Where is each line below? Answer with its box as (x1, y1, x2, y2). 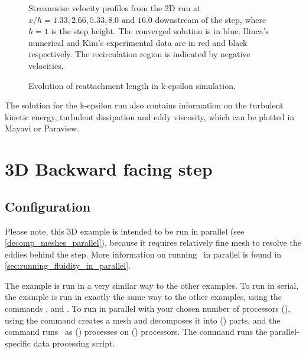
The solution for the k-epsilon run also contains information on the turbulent (5, 99, 284, 111)
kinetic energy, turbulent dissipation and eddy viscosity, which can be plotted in (5, 110, 295, 123)
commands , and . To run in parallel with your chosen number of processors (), (5, 302, 291, 315)
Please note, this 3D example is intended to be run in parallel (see (5, 225, 245, 237)
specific (5, 336, 31, 349)
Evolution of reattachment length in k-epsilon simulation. (28, 79, 236, 91)
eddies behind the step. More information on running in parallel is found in (5, 248, 281, 260)
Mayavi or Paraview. (5, 122, 79, 134)
